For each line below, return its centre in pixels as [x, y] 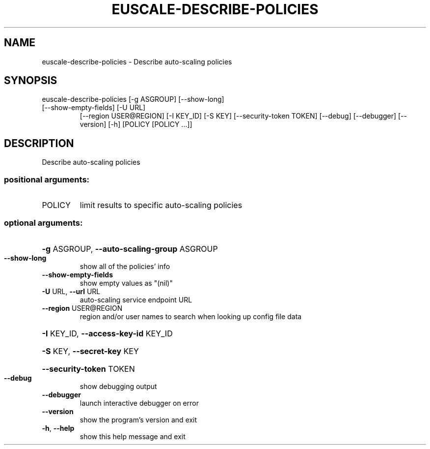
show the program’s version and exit [138, 419]
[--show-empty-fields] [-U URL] [94, 108]
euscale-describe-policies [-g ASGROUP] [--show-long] [133, 99]
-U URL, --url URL [71, 291]
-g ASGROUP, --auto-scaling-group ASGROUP [130, 249]
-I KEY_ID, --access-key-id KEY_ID [107, 333]
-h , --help [58, 428]
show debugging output [118, 386]
